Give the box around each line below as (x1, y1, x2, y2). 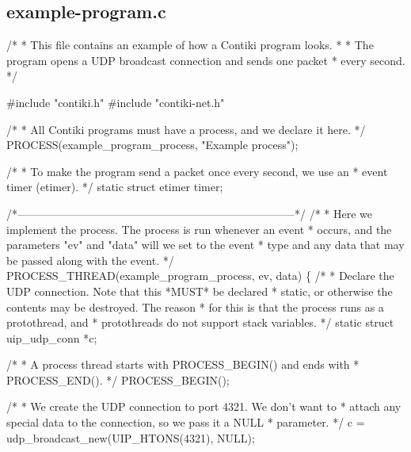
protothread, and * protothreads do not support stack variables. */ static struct (6, 314, 394, 331)
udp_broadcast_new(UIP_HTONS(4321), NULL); (6, 429, 255, 446)
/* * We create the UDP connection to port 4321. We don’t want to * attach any (6, 398, 401, 415)
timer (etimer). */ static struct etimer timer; (6, 178, 223, 195)
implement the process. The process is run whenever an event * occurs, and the (6, 220, 392, 237)
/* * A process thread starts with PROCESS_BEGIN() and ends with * (6, 356, 360, 373)
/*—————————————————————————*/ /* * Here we (6, 205, 373, 221)
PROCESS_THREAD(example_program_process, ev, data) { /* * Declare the (6, 267, 394, 284)
